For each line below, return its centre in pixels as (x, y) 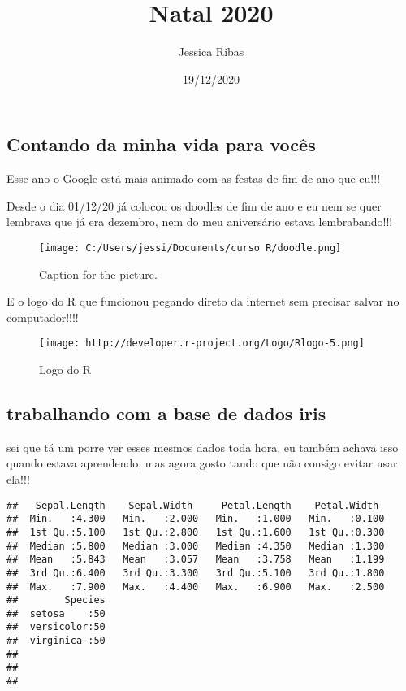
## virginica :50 (56, 641)
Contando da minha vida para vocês (161, 144)
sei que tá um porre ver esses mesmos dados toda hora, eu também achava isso (203, 447)
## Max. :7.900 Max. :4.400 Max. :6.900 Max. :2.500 (196, 587)
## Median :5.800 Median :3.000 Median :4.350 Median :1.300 (196, 546)
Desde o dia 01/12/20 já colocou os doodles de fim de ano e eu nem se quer (194, 205)
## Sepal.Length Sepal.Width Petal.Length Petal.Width (193, 505)
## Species (56, 600)
